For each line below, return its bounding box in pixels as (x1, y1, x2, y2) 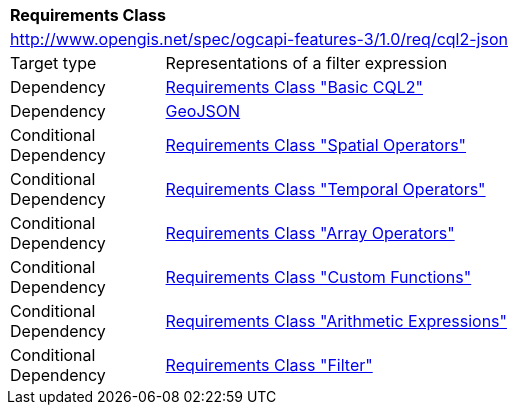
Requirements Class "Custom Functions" (165, 267, 472, 287)
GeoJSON (165, 101, 241, 121)
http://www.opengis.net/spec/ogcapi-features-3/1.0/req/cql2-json (10, 29, 508, 49)
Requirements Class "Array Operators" (165, 223, 455, 243)
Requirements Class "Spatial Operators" (165, 135, 467, 155)
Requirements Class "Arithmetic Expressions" (165, 311, 507, 331)
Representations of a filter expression (165, 53, 448, 73)
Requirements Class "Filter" (165, 355, 373, 375)
